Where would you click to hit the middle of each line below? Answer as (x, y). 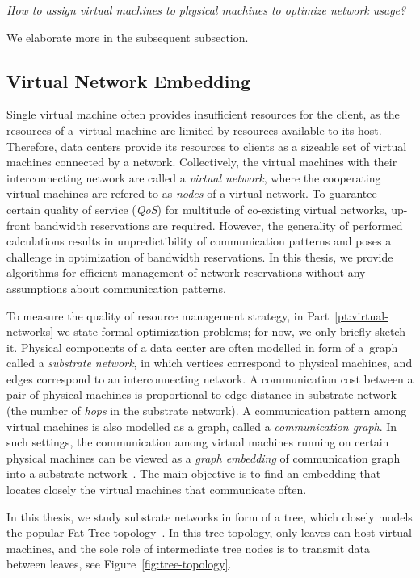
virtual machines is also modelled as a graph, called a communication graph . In (202, 426)
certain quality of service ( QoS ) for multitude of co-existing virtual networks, (197, 209)
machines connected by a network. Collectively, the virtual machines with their (202, 162)
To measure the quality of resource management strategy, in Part (168, 315)
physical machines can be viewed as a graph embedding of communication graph (204, 457)
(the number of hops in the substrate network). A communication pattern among (207, 410)
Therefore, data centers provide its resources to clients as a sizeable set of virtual (207, 146)
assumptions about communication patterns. (116, 288)
